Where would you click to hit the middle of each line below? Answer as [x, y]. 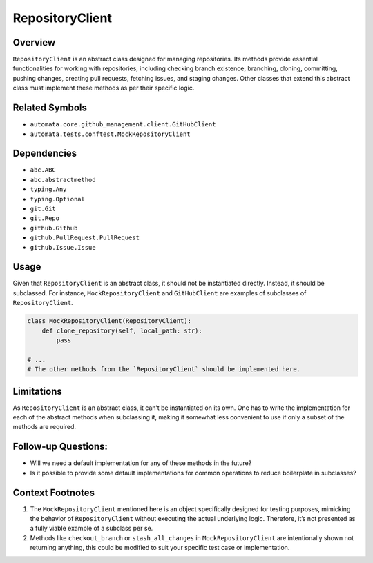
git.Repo [45, 218]
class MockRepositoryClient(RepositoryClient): [109, 321]
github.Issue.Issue [63, 247]
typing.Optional [58, 199]
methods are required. [44, 427]
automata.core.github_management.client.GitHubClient [123, 125]
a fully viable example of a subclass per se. [92, 529]
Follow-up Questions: [60, 447]
